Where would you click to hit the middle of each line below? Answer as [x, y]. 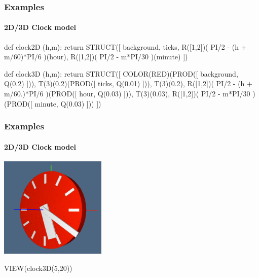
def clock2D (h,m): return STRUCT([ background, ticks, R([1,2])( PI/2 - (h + [125, 46]
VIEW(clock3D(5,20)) [38, 268]
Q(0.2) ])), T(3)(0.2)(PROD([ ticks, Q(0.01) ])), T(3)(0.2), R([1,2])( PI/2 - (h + [128, 83]
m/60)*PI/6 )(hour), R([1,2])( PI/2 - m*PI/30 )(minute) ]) [96, 57]
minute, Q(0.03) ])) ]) [68, 103]
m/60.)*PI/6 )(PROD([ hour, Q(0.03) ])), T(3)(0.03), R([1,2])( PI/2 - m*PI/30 [127, 94]
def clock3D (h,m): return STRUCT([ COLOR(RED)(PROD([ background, [121, 73]
